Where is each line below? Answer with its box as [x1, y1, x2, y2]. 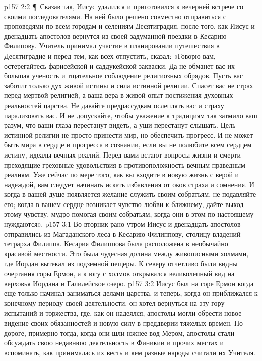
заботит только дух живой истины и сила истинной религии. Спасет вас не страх [4, 80, 253, 90]
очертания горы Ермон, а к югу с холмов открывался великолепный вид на [4, 268, 235, 279]
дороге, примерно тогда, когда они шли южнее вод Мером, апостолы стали [4, 327, 235, 338]
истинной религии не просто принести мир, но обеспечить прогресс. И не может [4, 129, 253, 140]
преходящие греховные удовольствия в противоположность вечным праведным [4, 159, 245, 170]
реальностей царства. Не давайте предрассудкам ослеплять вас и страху [4, 99, 224, 110]
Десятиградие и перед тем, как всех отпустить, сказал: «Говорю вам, [4, 50, 216, 61]
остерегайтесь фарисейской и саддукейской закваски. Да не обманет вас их [4, 60, 235, 71]
